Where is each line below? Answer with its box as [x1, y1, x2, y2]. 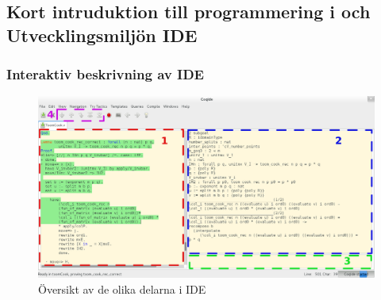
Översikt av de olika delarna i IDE [38, 280, 206, 297]
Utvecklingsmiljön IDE [6, 22, 198, 47]
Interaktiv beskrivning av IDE [6, 64, 204, 84]
